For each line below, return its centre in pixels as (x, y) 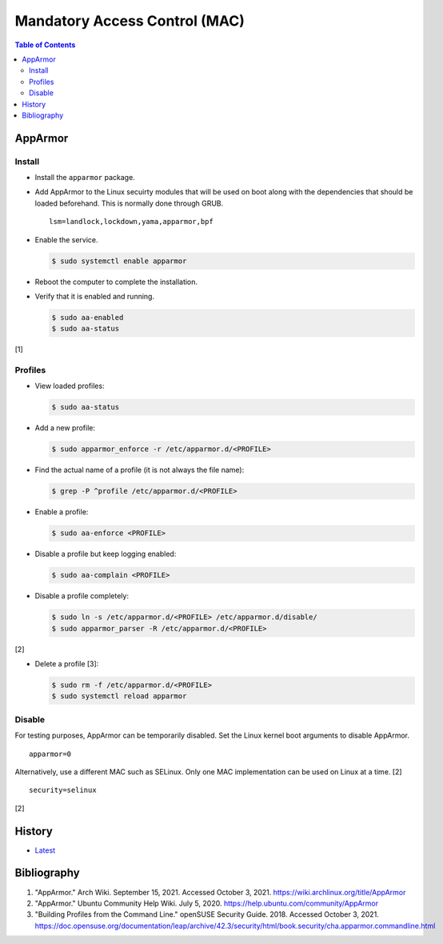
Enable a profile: (62, 512)
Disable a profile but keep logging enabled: (106, 554)
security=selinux (63, 790)
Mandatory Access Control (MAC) (130, 21)
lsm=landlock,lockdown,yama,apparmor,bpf (131, 222)
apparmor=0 (50, 754)
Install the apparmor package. (85, 178)
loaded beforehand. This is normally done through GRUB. (129, 203)
